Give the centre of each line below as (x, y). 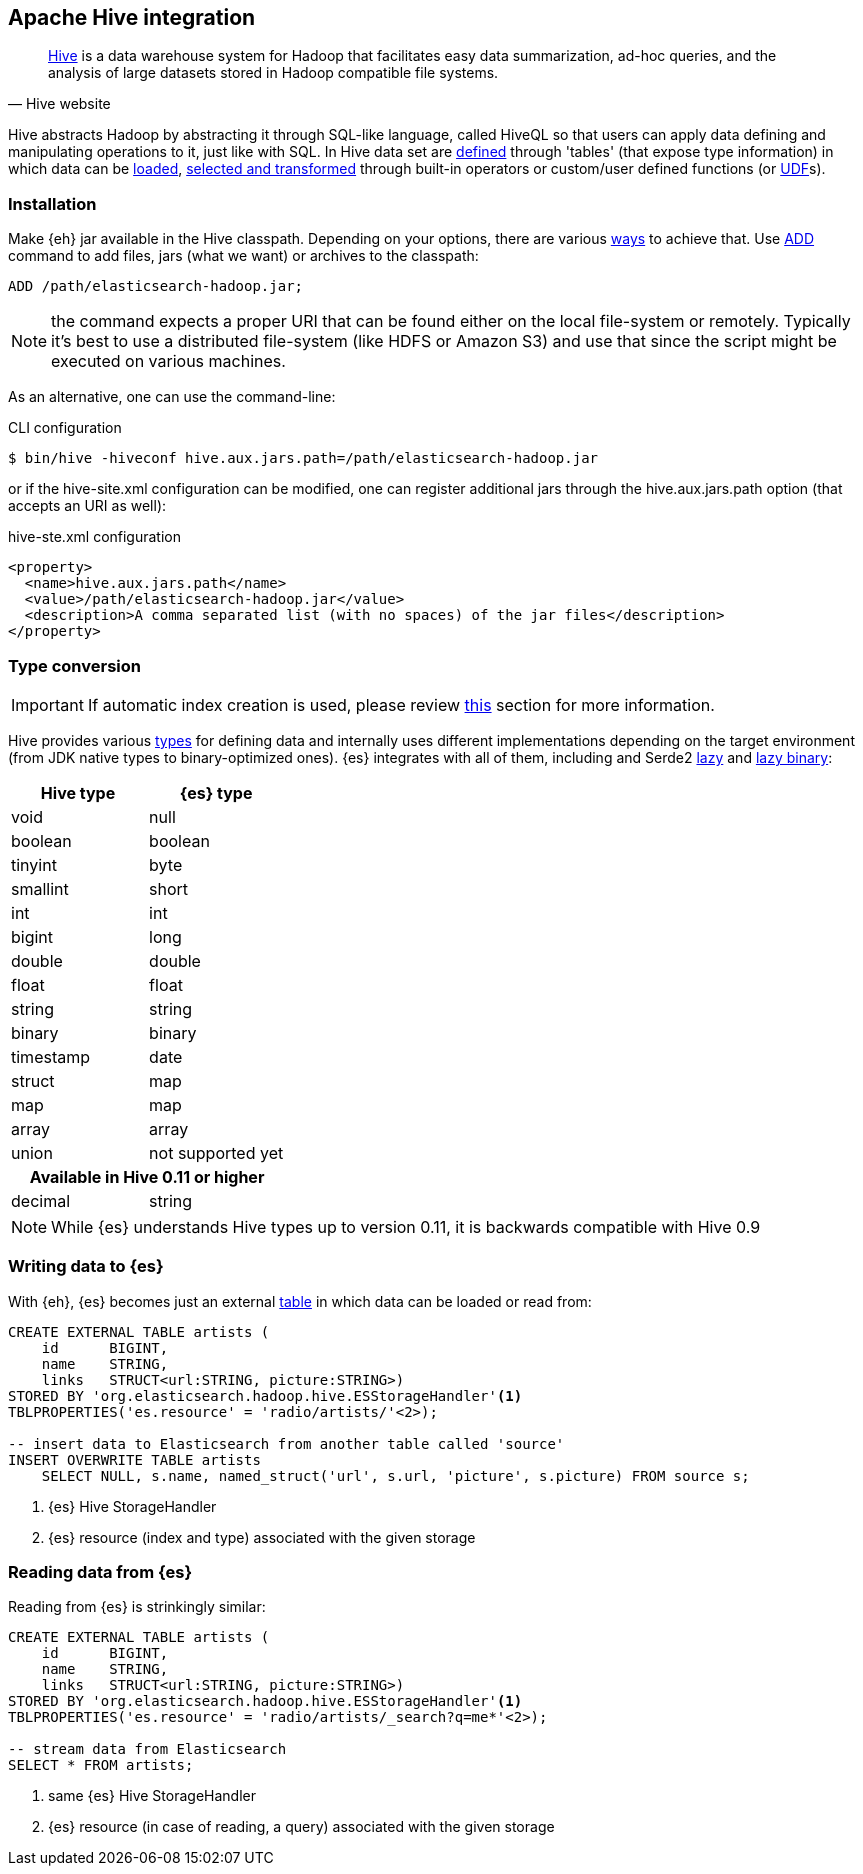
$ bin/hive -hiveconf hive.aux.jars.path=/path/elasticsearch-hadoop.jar (303, 458)
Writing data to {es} (86, 1266)
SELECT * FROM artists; (101, 1765)
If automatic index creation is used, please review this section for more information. (401, 704)
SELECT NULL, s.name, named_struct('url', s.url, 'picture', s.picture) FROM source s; (395, 1475)
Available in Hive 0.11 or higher (147, 1176)
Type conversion (74, 665)
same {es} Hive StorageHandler (152, 1796)
